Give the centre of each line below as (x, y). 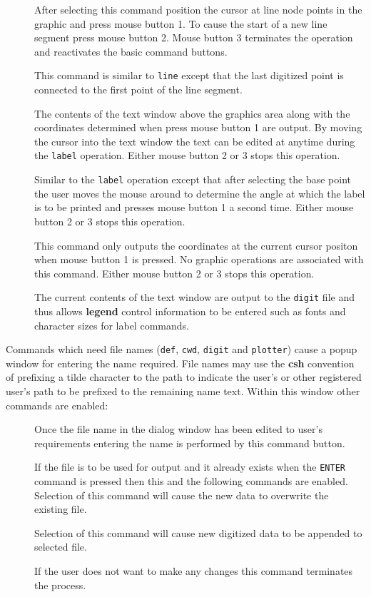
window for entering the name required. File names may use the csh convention (180, 363)
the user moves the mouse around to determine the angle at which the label (200, 193)
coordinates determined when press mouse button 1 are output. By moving (198, 127)
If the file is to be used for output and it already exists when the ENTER (190, 467)
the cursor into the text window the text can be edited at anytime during (195, 141)
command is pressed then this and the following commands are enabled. (191, 481)
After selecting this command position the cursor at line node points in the (198, 9)
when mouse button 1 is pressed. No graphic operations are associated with (199, 259)
